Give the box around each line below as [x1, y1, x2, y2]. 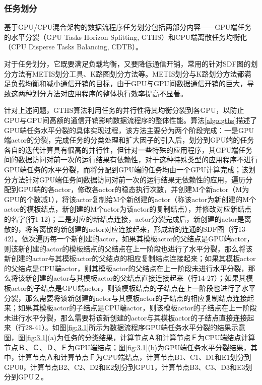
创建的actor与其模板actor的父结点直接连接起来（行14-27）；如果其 [32, 273, 246, 283]
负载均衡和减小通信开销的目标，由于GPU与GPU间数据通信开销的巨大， [11, 78, 247, 89]
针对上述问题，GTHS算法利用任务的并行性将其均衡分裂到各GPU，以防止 [4, 105, 244, 115]
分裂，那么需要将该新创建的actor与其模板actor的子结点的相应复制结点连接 [4, 292, 247, 303]
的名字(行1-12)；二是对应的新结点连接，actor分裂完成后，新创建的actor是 [4, 213, 244, 224]
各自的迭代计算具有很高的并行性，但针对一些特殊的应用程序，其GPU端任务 [4, 144, 253, 155]
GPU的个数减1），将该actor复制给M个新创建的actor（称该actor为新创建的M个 [4, 194, 256, 204]
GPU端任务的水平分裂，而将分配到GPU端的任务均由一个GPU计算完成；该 [4, 164, 249, 174]
